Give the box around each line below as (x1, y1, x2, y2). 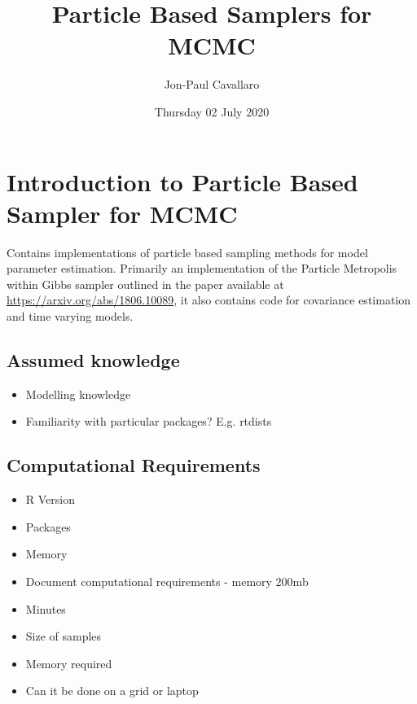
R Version (25, 491, 75, 508)
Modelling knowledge (25, 385, 131, 402)
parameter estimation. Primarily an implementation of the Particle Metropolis (7, 260, 397, 277)
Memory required (25, 654, 112, 671)
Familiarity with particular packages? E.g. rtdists (25, 413, 272, 430)
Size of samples (25, 627, 102, 645)
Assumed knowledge (7, 347, 180, 372)
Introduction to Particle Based (7, 164, 358, 198)
